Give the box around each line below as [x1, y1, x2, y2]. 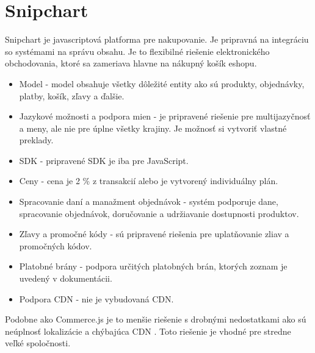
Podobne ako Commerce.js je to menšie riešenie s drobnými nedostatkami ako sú [5, 313, 306, 326]
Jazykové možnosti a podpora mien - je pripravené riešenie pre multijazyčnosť [19, 110, 311, 123]
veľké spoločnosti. [5, 337, 71, 349]
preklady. [19, 134, 54, 146]
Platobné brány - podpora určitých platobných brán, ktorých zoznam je [19, 260, 288, 273]
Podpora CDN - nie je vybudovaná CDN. [19, 292, 174, 305]
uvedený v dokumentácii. [19, 272, 112, 285]
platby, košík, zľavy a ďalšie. [19, 89, 125, 102]
